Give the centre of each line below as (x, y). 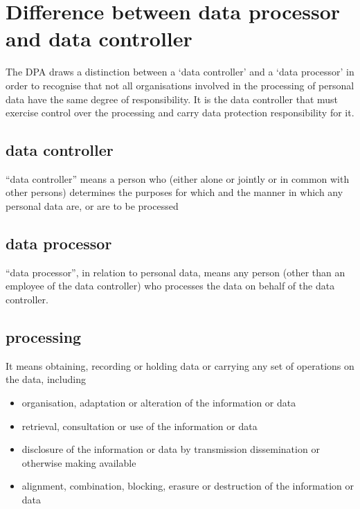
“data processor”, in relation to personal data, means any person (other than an (175, 272)
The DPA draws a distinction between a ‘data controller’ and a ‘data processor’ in (180, 72)
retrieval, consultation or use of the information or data (139, 426)
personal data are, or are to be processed (92, 206)
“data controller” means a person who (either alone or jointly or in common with (178, 178)
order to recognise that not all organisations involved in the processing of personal (180, 85)
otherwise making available (79, 462)
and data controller (99, 38)
